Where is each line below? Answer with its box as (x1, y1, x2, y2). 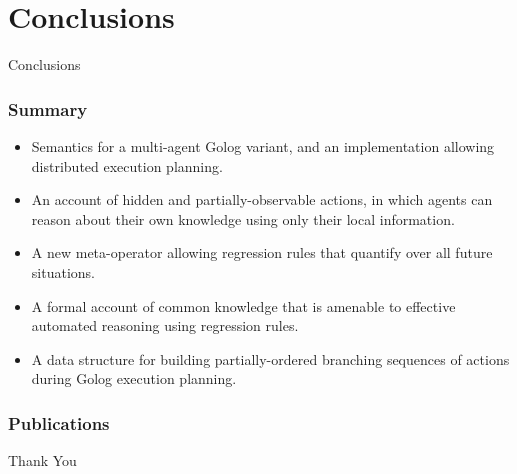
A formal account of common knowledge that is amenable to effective (31, 295, 456, 316)
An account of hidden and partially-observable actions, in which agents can (31, 189, 493, 210)
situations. (31, 261, 95, 282)
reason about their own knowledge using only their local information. (31, 208, 455, 229)
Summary (8, 96, 88, 121)
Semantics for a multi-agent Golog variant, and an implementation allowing (31, 135, 495, 156)
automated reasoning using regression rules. (31, 315, 299, 336)
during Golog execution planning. (31, 368, 237, 389)
